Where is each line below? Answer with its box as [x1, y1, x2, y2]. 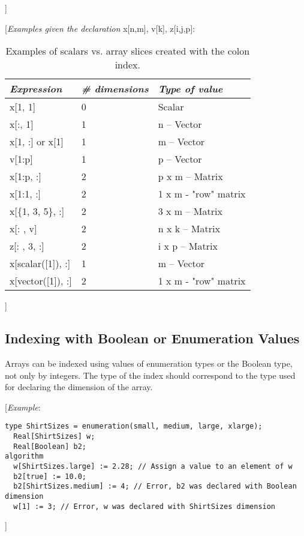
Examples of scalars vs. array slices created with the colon [5, 44, 250, 58]
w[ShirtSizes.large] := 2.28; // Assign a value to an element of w [13, 462, 293, 471]
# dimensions [81, 82, 149, 96]
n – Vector [158, 117, 202, 131]
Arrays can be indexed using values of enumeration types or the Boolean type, [5, 357, 293, 369]
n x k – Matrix [158, 221, 220, 236]
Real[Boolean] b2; [13, 442, 87, 451]
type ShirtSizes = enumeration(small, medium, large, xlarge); [5, 422, 263, 431]
